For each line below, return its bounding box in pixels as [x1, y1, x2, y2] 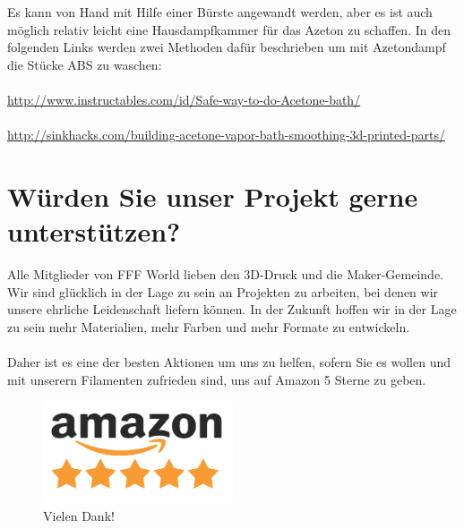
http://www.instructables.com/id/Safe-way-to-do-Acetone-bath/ [7, 89, 361, 108]
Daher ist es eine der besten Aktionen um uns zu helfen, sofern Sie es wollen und [7, 353, 451, 371]
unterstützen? [7, 213, 181, 250]
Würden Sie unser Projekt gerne [7, 177, 418, 214]
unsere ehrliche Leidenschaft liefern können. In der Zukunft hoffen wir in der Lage [7, 300, 457, 319]
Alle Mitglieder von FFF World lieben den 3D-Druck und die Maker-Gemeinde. [7, 265, 443, 284]
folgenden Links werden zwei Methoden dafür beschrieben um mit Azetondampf [7, 38, 446, 56]
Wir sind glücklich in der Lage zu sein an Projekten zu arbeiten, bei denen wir [7, 282, 439, 301]
